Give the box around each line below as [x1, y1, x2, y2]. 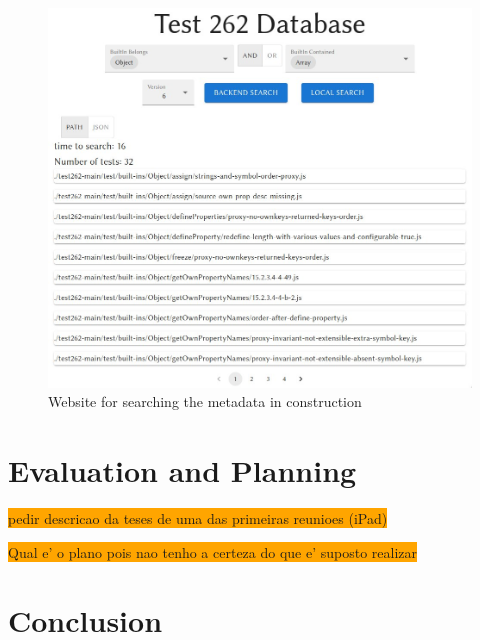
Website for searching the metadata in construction [48, 391, 362, 412]
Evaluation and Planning [8, 449, 357, 490]
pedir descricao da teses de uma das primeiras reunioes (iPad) [8, 507, 388, 528]
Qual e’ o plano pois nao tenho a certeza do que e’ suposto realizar [8, 541, 418, 562]
